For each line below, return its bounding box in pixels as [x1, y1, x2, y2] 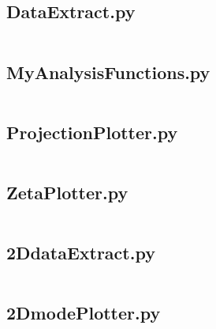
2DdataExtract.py [6, 240, 155, 265]
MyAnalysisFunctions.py [6, 59, 210, 84]
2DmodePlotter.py [6, 301, 161, 325]
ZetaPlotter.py [6, 180, 128, 204]
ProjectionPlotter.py [6, 119, 178, 144]
